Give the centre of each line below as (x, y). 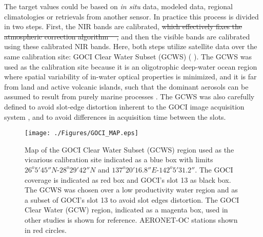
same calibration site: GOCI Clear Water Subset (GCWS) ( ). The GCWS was (128, 56)
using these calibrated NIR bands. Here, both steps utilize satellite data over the (131, 46)
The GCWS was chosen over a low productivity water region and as (131, 190)
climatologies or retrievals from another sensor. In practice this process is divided (131, 16)
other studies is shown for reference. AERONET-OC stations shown (131, 219)
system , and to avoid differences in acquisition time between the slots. (115, 116)
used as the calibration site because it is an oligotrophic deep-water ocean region (131, 66)
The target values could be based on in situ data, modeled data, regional (119, 6)
